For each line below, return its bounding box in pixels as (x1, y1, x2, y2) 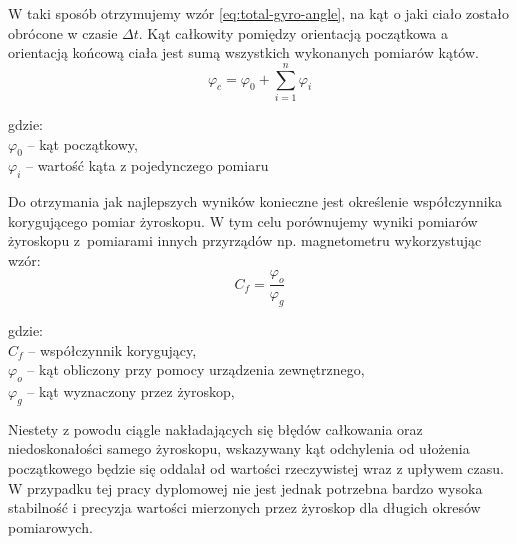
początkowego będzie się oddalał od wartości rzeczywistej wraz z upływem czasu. (8, 458, 504, 479)
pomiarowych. (8, 516, 93, 537)
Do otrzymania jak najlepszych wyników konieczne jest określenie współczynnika (8, 191, 503, 212)
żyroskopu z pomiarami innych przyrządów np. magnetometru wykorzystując (8, 230, 482, 251)
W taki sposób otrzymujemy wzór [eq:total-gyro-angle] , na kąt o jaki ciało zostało (8, 3, 509, 23)
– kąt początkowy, (27, 133, 138, 154)
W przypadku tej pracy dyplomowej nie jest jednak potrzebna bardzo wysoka (8, 477, 483, 498)
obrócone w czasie (8, 22, 118, 43)
